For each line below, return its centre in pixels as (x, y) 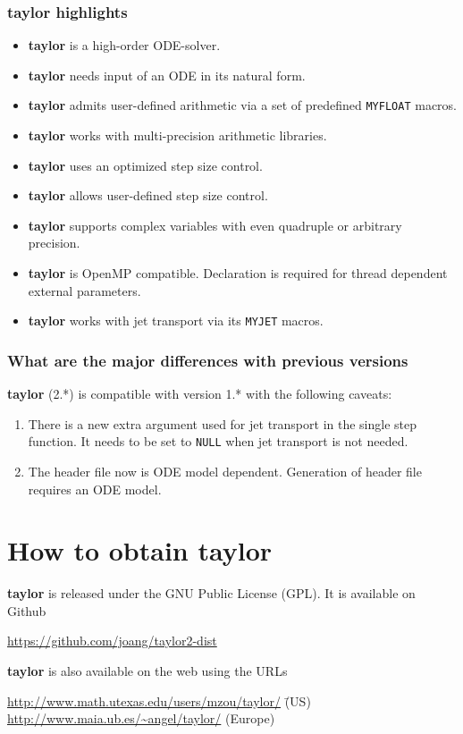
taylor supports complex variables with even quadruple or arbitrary (215, 225)
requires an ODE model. (95, 489)
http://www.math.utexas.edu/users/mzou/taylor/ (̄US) (159, 700)
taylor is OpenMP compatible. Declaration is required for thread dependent (238, 273)
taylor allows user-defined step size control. (148, 195)
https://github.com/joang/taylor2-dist (112, 641)
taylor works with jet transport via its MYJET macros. (176, 321)
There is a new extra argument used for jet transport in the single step (223, 423)
